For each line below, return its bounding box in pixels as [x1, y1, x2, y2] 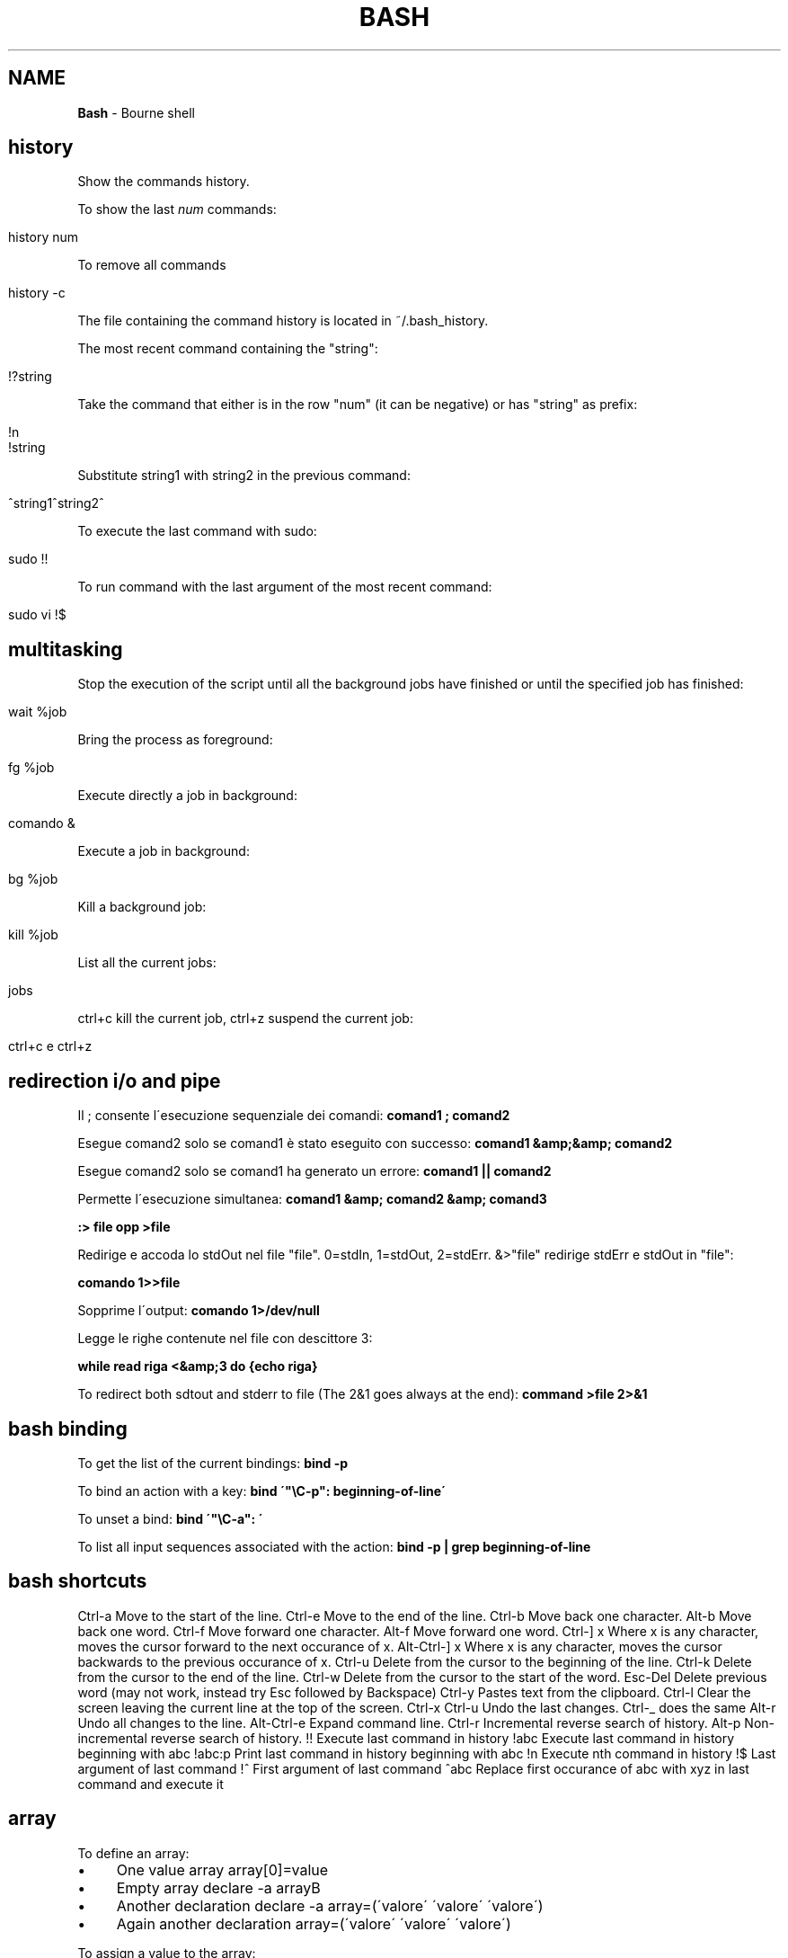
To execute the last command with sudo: [77, 523, 317, 539]
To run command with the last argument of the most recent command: [77, 579, 492, 595]
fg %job [8, 760, 55, 776]
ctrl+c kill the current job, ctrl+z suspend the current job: [77, 1010, 413, 1027]
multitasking [8, 637, 123, 661]
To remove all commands [77, 257, 226, 273]
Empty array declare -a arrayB [116, 1878, 321, 1897]
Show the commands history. [77, 174, 250, 190]
